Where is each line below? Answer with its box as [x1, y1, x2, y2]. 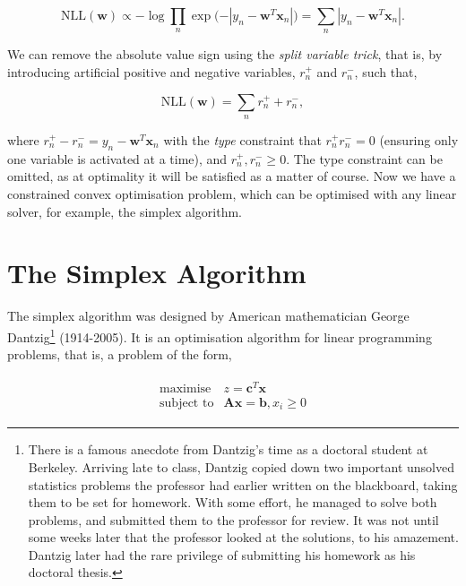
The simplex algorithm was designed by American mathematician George [7, 306, 410, 325]
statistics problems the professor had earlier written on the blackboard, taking [28, 475, 458, 494]
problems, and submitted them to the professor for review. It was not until [28, 510, 439, 529]
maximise [160, 382, 211, 395]
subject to [160, 396, 214, 409]
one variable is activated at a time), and [7, 149, 228, 168]
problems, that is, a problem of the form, [7, 345, 232, 364]
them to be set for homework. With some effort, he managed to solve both [28, 493, 437, 512]
